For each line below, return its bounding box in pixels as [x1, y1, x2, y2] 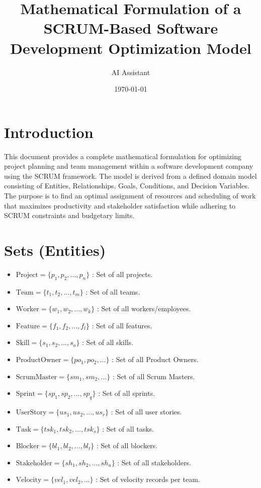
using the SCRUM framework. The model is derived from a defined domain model [4, 170, 257, 181]
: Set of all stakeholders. [117, 457, 192, 467]
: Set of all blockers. [96, 440, 158, 451]
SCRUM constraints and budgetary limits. [4, 210, 135, 221]
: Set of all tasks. [102, 423, 154, 434]
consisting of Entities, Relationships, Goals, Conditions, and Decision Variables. [4, 180, 249, 191]
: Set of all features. [92, 320, 152, 330]
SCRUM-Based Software [43, 18, 218, 38]
